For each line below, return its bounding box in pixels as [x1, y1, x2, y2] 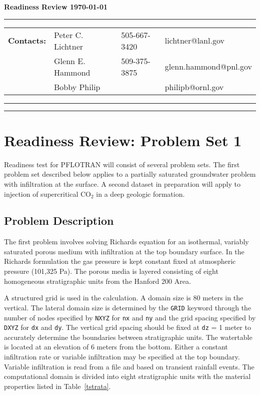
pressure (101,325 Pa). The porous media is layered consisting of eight [4, 266, 218, 276]
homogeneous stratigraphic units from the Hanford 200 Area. [4, 275, 191, 286]
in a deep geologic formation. [96, 188, 185, 199]
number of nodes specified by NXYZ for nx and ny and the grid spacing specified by [4, 312, 256, 322]
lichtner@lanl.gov [164, 35, 224, 47]
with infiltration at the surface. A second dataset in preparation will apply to [4, 178, 240, 189]
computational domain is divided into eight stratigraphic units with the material [4, 371, 251, 381]
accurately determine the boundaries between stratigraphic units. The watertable [4, 331, 252, 342]
